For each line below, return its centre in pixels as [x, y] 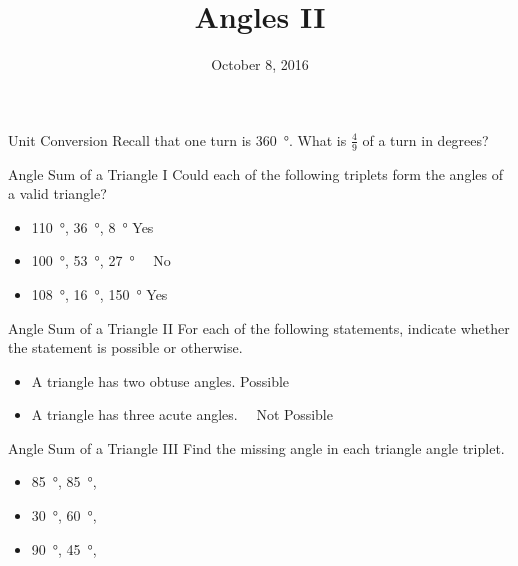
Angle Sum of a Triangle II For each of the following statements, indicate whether [259, 327]
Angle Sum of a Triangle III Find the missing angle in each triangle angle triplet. [256, 447]
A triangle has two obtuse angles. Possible [160, 380]
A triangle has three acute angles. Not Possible [182, 414]
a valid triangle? [57, 193]
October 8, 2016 [260, 64]
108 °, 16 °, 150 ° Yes [99, 293]
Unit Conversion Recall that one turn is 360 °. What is [177, 139]
